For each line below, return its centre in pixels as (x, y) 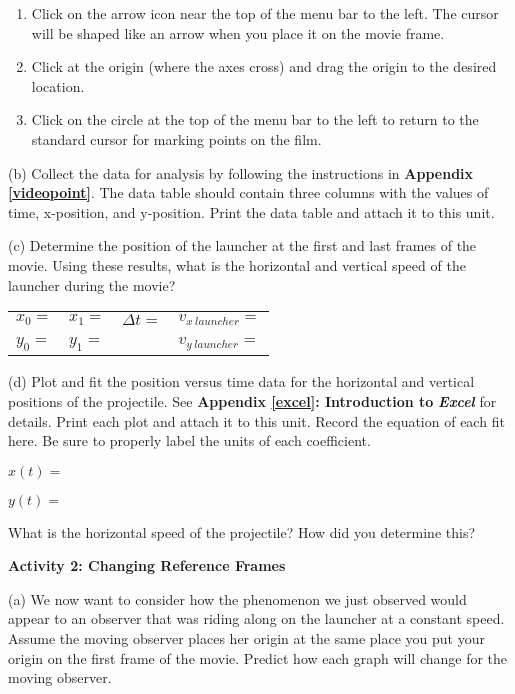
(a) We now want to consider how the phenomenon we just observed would (237, 598)
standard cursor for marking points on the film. (176, 138)
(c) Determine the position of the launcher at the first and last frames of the (242, 245)
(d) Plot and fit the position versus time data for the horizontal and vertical (241, 381)
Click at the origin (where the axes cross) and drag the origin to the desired (264, 66)
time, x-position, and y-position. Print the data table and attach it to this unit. (251, 211)
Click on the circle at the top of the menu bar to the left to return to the (255, 119)
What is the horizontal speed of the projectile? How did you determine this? (242, 531)
